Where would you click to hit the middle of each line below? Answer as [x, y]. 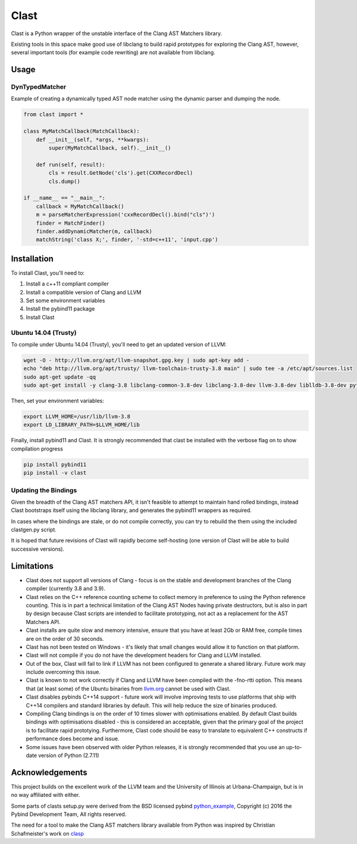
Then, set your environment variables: [57, 401]
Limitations [32, 566]
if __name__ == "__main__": [64, 198]
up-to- [294, 747]
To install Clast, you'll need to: [48, 273]
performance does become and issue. [73, 738]
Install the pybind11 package [60, 309]
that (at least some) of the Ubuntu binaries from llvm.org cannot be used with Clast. [128, 688]
